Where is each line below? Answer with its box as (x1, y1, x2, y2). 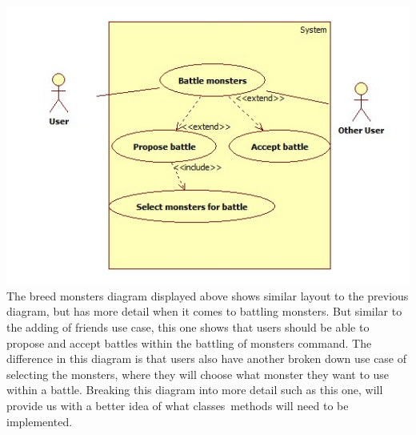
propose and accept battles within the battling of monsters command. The (6, 334, 372, 351)
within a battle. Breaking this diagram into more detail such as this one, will (6, 381, 383, 398)
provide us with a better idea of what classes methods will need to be (6, 397, 349, 413)
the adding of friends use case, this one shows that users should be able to (6, 319, 370, 336)
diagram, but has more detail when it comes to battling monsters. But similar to (6, 303, 402, 320)
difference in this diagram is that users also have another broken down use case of (6, 350, 407, 367)
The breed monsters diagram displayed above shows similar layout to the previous (6, 287, 409, 304)
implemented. (6, 413, 73, 429)
